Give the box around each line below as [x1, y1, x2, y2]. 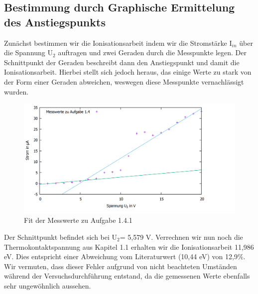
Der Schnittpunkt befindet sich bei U [4, 232, 118, 242]
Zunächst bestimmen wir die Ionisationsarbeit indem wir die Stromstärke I [4, 37, 232, 48]
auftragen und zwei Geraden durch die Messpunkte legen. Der [58, 47, 247, 58]
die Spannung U [4, 47, 53, 58]
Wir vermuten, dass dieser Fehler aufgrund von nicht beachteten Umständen [4, 261, 237, 271]
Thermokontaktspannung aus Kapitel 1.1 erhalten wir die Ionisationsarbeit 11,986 [4, 241, 254, 252]
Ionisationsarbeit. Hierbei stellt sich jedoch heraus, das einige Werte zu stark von [4, 67, 252, 77]
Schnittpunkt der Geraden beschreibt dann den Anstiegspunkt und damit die [4, 57, 240, 67]
